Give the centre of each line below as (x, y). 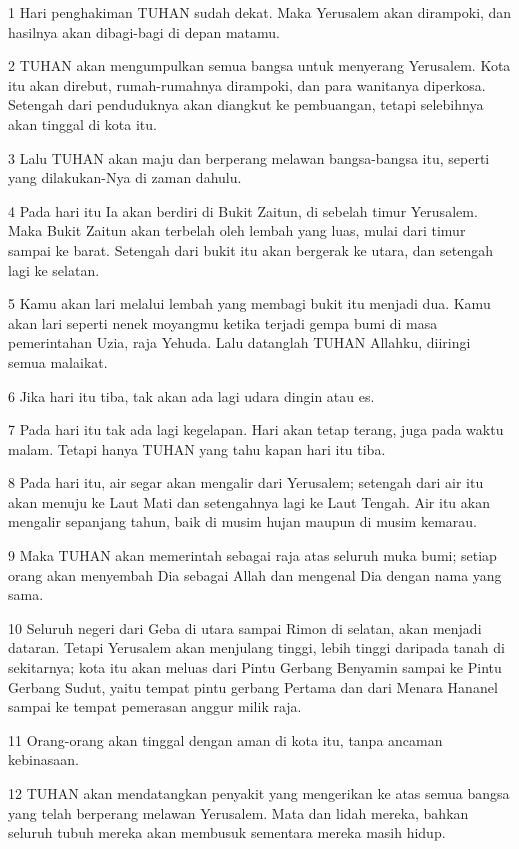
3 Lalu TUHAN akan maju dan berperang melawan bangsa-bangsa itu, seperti (249, 157)
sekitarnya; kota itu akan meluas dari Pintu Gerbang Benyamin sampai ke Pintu (255, 667)
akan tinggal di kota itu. (82, 123)
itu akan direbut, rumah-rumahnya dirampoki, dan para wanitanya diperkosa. (247, 84)
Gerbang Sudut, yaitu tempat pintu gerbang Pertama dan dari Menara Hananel (253, 686)
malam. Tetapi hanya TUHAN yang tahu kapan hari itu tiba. (197, 448)
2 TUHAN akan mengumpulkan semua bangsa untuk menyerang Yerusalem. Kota (259, 65)
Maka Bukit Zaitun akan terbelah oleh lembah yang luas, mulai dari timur (237, 230)
